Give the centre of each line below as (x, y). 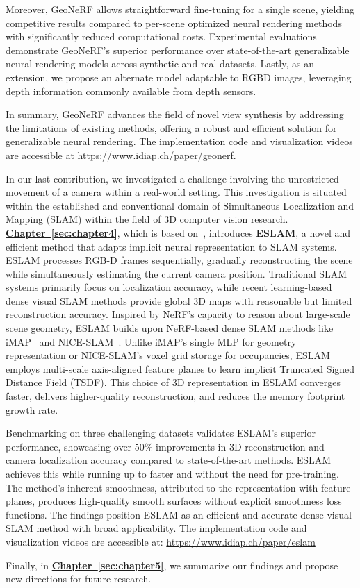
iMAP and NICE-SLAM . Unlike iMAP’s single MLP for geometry (151, 341)
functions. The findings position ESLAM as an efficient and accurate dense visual (179, 514)
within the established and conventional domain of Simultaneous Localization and (180, 205)
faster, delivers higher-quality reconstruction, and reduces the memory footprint (175, 396)
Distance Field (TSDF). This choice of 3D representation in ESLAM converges (173, 382)
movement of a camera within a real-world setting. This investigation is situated (176, 192)
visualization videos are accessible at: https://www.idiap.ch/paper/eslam (161, 541)
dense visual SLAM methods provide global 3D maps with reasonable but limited (179, 300)
